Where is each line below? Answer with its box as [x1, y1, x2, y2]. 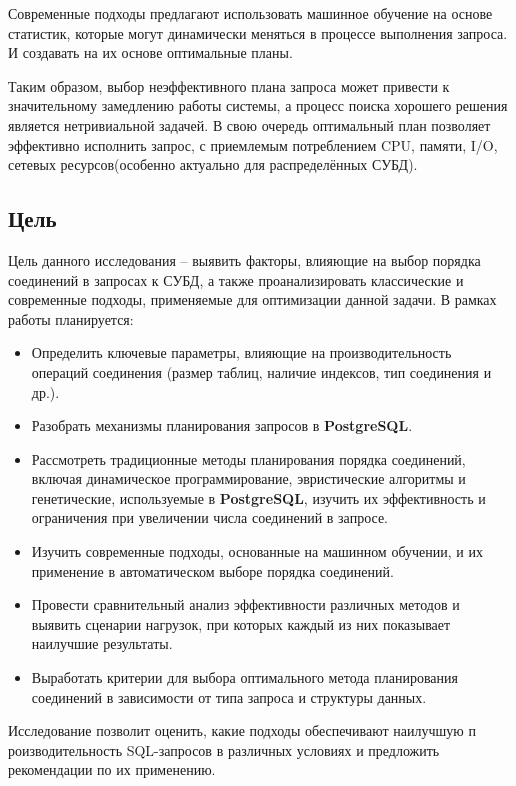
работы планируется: [8, 308, 134, 329]
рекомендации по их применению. [8, 759, 216, 780]
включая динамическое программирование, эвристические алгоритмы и [31, 468, 466, 489]
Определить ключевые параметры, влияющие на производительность [31, 342, 452, 363]
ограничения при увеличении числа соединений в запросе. [31, 507, 388, 528]
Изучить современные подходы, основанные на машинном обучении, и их [31, 541, 483, 562]
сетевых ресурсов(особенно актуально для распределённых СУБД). [8, 154, 418, 175]
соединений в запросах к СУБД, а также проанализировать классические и [8, 269, 464, 290]
